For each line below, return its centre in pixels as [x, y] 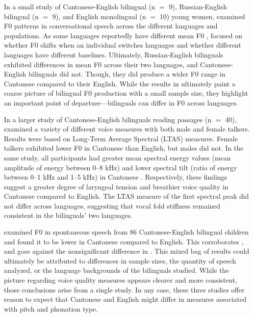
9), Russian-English [198, 6]
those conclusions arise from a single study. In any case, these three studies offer [124, 289]
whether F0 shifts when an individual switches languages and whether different [123, 45]
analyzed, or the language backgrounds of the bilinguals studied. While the [116, 270]
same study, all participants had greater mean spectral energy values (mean [117, 157]
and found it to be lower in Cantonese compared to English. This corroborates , [124, 241]
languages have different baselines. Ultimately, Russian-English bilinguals [114, 54]
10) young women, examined [202, 16]
